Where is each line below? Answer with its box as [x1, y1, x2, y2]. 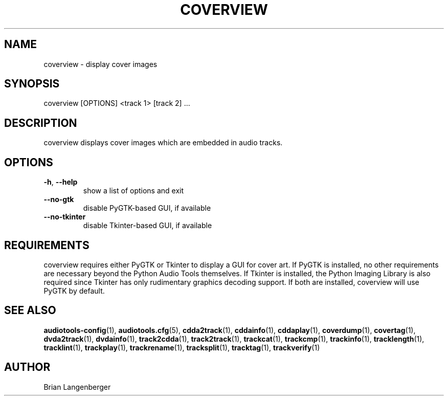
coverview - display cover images [43, 59, 158, 69]
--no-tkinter [43, 212, 86, 221]
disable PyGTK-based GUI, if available [83, 204, 211, 213]
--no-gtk [43, 195, 74, 204]
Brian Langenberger [43, 382, 111, 391]
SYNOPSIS [4, 77, 60, 91]
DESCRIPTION [4, 116, 77, 129]
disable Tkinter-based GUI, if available [83, 221, 212, 230]
